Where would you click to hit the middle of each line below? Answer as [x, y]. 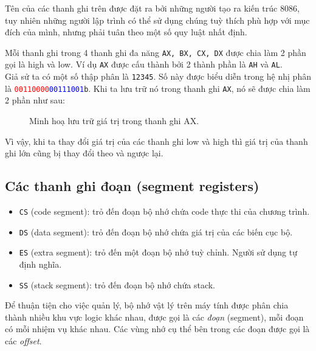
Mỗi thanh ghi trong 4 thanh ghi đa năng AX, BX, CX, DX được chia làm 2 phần [156, 52]
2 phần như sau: [35, 100]
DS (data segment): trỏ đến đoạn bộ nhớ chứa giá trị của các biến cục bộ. [156, 231]
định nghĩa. [40, 264]
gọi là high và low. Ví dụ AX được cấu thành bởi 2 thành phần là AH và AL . [144, 64]
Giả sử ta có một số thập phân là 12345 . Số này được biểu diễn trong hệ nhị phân [158, 76]
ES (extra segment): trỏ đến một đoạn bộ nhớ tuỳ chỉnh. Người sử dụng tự [158, 252]
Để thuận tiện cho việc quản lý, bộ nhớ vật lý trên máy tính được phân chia [147, 305]
